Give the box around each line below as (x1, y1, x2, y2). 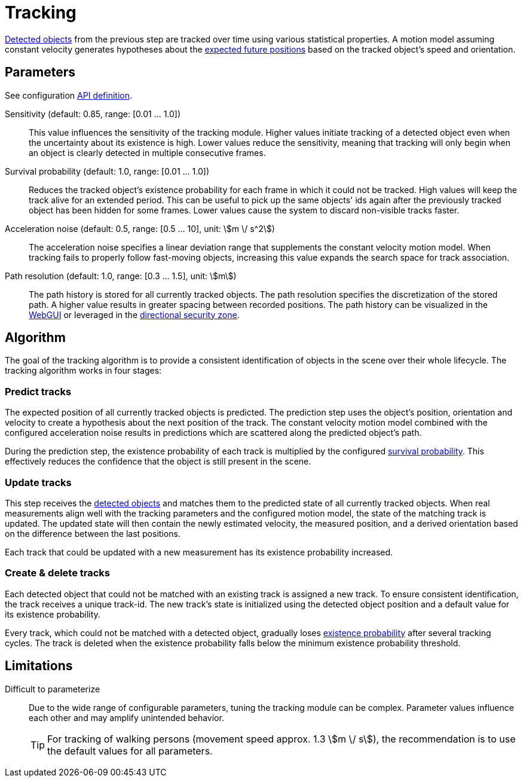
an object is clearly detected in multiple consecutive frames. (29, 147, 266, 158)
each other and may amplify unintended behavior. (29, 712, 224, 723)
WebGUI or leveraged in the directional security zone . (29, 309, 240, 320)
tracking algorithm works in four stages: (5, 365, 162, 376)
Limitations (5, 658, 73, 674)
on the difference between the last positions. (5, 528, 181, 539)
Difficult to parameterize (5, 683, 100, 694)
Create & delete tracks (5, 567, 110, 579)
